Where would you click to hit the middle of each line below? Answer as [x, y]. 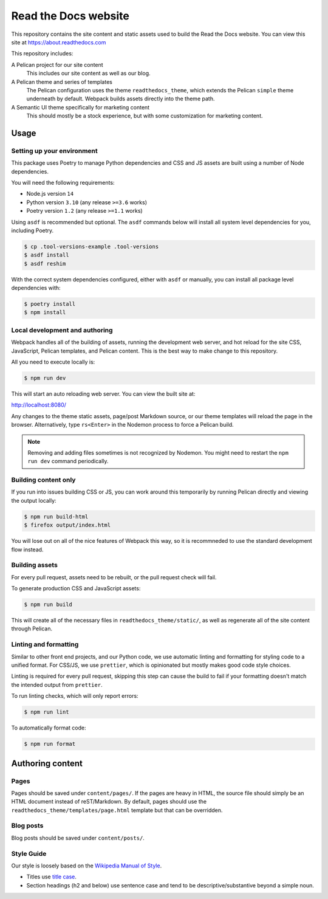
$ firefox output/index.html [67, 525]
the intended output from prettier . [57, 684]
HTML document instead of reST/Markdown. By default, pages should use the [109, 802]
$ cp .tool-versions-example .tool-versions [91, 246]
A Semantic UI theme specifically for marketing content [80, 107]
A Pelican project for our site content [57, 64]
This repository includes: [42, 53]
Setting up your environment [54, 151]
